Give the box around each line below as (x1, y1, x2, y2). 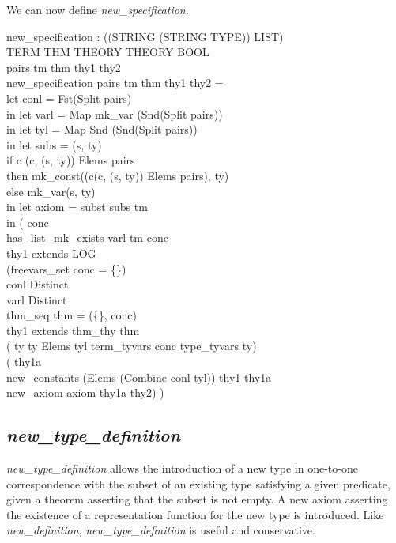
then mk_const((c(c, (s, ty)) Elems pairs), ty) (6, 167, 229, 183)
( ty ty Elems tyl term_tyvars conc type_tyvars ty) (6, 337, 257, 354)
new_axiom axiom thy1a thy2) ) (6, 384, 164, 401)
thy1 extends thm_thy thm (6, 322, 140, 338)
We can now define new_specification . (6, 2, 189, 17)
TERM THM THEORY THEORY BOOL (6, 43, 209, 60)
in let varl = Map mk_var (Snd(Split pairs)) (6, 105, 223, 122)
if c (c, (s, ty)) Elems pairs (6, 152, 135, 168)
